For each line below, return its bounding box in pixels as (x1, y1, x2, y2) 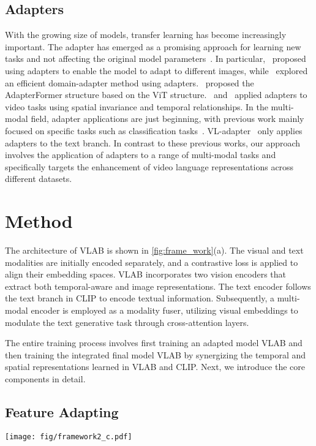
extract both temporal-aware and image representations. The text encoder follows (5, 279, 311, 292)
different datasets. (5, 172, 72, 185)
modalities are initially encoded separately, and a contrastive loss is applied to (5, 255, 298, 268)
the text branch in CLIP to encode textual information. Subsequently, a (5, 292, 275, 304)
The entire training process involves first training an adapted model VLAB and (5, 336, 303, 349)
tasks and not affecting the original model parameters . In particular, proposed (5, 52, 306, 65)
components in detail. (5, 372, 86, 385)
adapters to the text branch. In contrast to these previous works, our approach (5, 136, 301, 149)
